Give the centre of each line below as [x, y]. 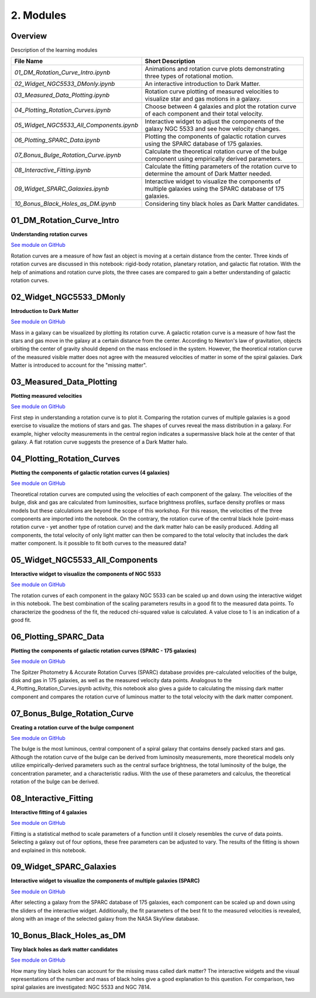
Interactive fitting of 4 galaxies [49, 812]
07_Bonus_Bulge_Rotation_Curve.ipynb [68, 155]
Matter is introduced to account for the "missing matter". [79, 365]
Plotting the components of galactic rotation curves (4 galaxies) [90, 472]
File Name [29, 61]
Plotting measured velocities [46, 396]
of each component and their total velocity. [204, 114]
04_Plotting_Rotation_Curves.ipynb [63, 110]
